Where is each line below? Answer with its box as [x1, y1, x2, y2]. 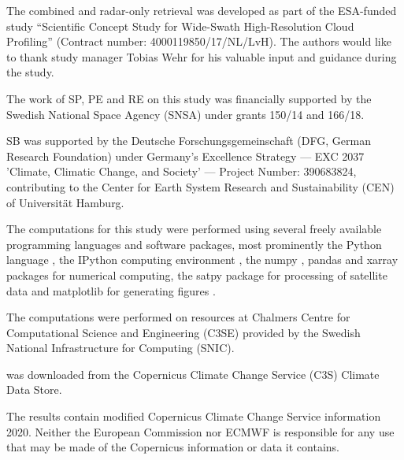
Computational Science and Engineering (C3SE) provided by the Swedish [6, 324, 361, 340]
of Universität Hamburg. [6, 194, 124, 210]
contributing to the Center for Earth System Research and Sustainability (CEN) [6, 178, 395, 195]
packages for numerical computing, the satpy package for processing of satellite [6, 266, 387, 283]
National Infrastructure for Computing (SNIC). [6, 339, 235, 356]
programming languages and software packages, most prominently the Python [6, 236, 382, 252]
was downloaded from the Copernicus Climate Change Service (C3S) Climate [6, 365, 380, 382]
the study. [6, 64, 54, 80]
